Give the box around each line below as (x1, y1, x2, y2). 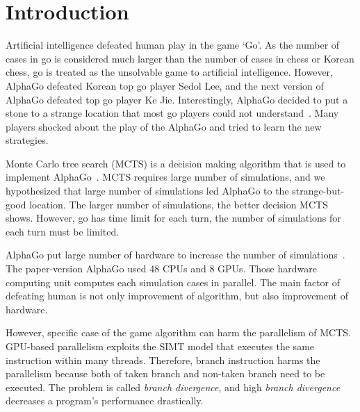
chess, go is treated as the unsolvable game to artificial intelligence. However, (6, 65, 333, 79)
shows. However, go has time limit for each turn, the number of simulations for (6, 211, 341, 225)
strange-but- (292, 183, 345, 198)
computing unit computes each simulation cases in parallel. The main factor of (6, 274, 341, 289)
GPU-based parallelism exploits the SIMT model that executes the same (6, 339, 315, 353)
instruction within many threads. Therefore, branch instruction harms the (6, 352, 320, 367)
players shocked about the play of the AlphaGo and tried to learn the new (6, 119, 322, 133)
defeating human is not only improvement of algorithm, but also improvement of (6, 288, 349, 303)
